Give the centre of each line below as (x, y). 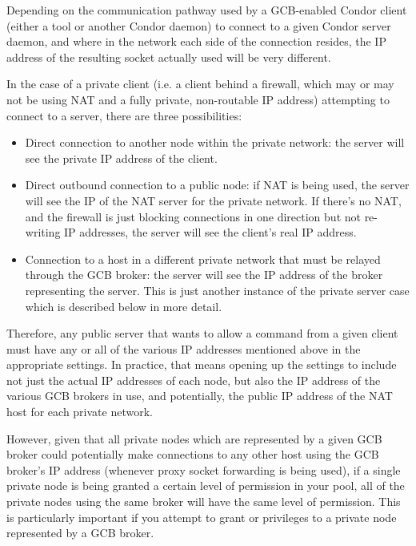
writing (43, 232)
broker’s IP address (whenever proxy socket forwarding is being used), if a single (204, 469)
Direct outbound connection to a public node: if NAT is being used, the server (217, 185)
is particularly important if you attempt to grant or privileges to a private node (202, 517)
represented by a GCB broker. (80, 533)
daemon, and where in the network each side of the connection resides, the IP (196, 41)
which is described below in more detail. (124, 306)
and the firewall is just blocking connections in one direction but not (193, 216)
